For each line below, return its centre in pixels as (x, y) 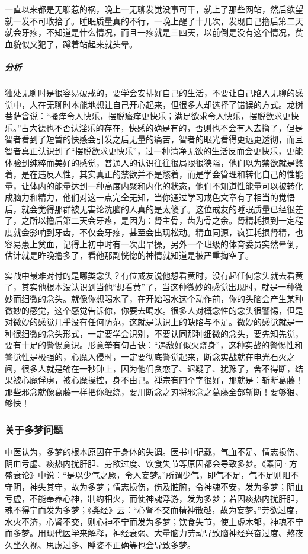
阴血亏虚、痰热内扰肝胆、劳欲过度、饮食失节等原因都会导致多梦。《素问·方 (151, 463)
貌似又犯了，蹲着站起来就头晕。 (75, 44)
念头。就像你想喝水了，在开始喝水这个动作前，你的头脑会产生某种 (174, 299)
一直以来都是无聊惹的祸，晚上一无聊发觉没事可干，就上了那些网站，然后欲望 (154, 9)
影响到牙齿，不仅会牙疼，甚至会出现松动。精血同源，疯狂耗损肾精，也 (166, 232)
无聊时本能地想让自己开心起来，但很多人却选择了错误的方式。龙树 (174, 104)
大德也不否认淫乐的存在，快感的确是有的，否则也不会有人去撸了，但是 (166, 127)
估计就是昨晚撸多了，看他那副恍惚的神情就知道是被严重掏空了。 (129, 255)
